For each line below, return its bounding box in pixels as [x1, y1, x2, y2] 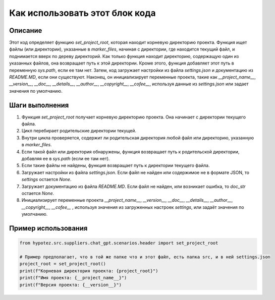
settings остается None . [21, 177, 72, 182]
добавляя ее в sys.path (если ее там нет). [21, 156, 110, 162]
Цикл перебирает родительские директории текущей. [21, 128, 136, 134]
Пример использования [9, 224, 88, 233]
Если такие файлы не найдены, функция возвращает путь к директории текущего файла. [21, 163, 210, 169]
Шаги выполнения [9, 101, 69, 109]
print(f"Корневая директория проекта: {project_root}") [19, 268, 159, 274]
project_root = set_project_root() [19, 261, 106, 267]
